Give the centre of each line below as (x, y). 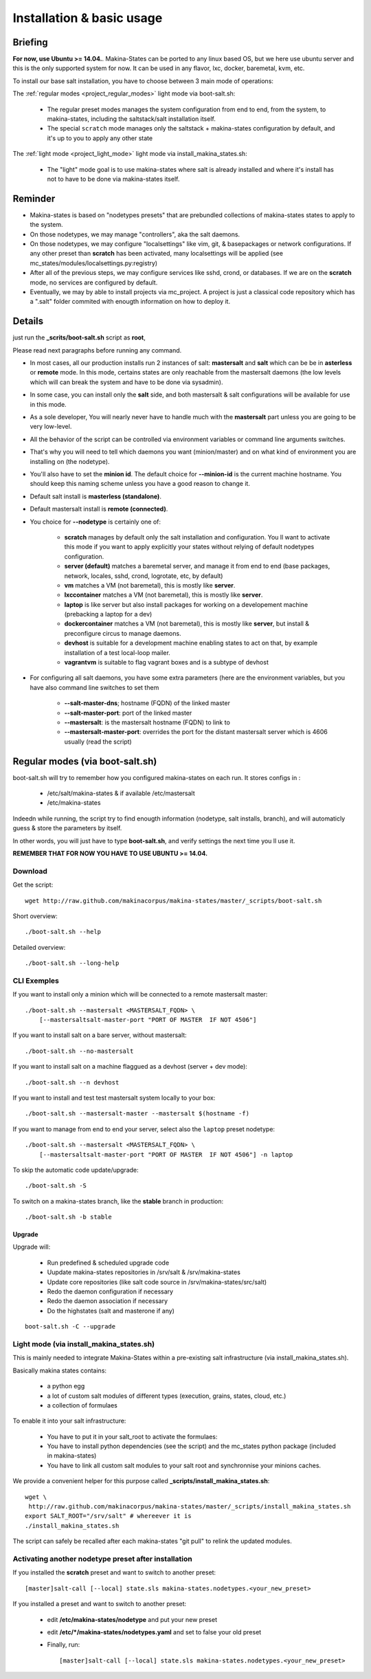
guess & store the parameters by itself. (67, 828)
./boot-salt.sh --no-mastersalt (79, 1051)
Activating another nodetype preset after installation (102, 1559)
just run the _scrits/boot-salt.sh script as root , (79, 337)
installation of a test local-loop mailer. (117, 652)
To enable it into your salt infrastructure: (69, 1421)
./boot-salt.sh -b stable (69, 1217)
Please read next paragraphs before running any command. (97, 350)
